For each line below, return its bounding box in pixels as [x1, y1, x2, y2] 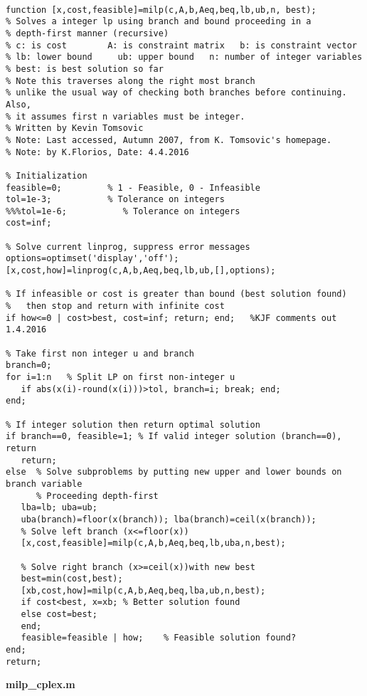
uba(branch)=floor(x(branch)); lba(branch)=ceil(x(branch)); [21, 514, 317, 524]
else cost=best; [21, 609, 97, 620]
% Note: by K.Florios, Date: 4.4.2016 [6, 147, 189, 157]
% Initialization [6, 170, 87, 181]
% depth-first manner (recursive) [6, 28, 169, 38]
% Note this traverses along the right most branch [6, 75, 255, 86]
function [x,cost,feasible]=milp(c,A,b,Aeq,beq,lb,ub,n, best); [6, 4, 317, 15]
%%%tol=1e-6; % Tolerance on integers [6, 206, 240, 216]
